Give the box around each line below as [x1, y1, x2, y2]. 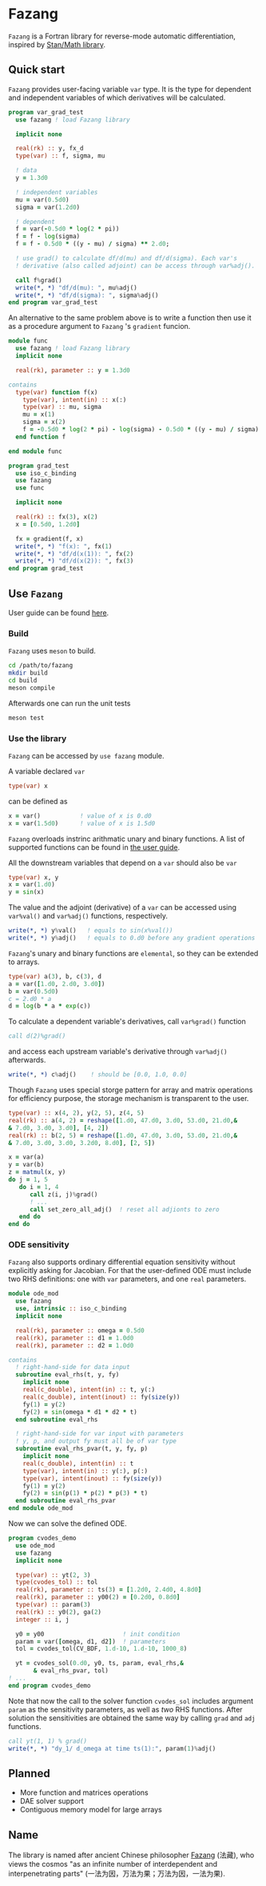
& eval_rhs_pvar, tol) [33, 1667, 109, 1675]
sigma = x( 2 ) [22, 418, 66, 426]
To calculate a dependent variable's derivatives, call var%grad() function [8, 1017, 246, 1027]
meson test [8, 714, 45, 722]
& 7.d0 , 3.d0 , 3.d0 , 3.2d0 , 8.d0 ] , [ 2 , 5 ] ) [8, 1139, 156, 1147]
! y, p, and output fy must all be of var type [15, 1437, 177, 1445]
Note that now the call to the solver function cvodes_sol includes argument [8, 1696, 254, 1705]
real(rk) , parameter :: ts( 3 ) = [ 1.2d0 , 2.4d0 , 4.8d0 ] [15, 1586, 202, 1594]
